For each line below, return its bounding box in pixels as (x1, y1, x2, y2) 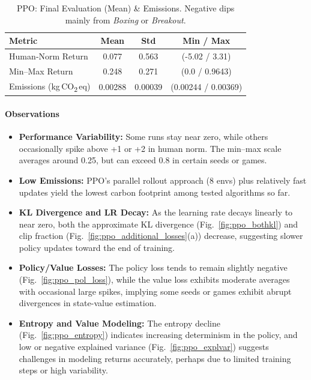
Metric (9, 34, 38, 47)
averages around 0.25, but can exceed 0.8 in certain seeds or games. (19, 154, 267, 166)
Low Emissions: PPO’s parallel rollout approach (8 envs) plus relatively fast (19, 173, 307, 186)
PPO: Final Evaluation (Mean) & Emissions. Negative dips (16, 2, 235, 14)
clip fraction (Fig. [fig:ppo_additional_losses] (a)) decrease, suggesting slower (19, 229, 303, 242)
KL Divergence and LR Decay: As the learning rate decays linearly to (19, 206, 293, 219)
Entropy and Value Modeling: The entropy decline (19, 316, 220, 329)
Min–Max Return (9, 64, 73, 77)
